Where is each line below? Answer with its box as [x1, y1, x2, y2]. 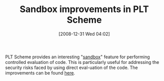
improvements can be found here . [5, 69, 75, 76]
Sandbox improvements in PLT [20, 4, 149, 15]
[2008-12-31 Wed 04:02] [58, 31, 110, 37]
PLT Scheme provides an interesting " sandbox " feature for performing [5, 54, 150, 60]
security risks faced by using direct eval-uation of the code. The [5, 64, 138, 70]
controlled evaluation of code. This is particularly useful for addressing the [5, 59, 159, 65]
